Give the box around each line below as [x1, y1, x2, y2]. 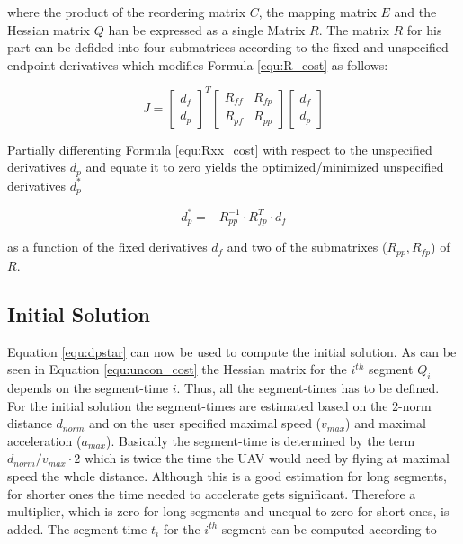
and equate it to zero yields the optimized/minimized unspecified [85, 157, 444, 176]
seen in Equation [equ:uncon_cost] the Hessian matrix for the [7, 360, 347, 379]
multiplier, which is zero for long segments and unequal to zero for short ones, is [7, 502, 450, 521]
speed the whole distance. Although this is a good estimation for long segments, [7, 466, 448, 485]
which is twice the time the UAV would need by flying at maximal [84, 449, 450, 468]
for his [406, 20, 442, 39]
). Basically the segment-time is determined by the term [106, 431, 415, 450]
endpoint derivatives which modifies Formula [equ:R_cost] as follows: [7, 55, 388, 74]
